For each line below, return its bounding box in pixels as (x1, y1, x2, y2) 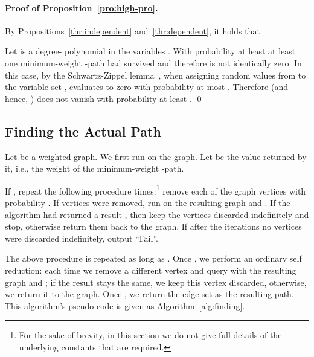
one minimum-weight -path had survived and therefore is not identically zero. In (5, 56, 302, 69)
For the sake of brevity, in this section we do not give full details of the (19, 329, 282, 341)
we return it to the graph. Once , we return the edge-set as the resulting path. (5, 288, 294, 300)
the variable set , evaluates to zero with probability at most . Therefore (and (5, 80, 289, 93)
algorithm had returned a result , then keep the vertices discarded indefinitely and (5, 208, 309, 220)
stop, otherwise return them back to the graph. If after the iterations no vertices (5, 220, 302, 233)
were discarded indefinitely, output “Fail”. (5, 231, 158, 244)
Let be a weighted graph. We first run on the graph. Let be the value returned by (5, 150, 307, 162)
